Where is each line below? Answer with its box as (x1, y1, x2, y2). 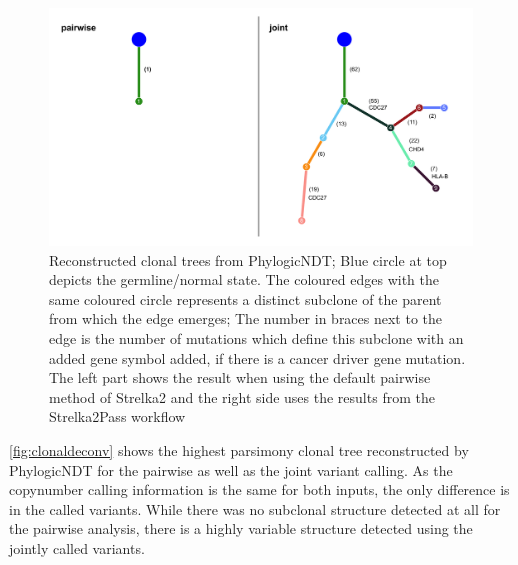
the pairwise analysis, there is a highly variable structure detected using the (9, 518, 473, 539)
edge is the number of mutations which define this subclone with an (49, 328, 464, 349)
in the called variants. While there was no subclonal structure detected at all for (9, 498, 501, 519)
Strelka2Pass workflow (49, 406, 186, 427)
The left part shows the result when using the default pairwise (49, 367, 431, 388)
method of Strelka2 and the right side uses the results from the (49, 386, 435, 407)
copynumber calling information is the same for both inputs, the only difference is (9, 479, 510, 500)
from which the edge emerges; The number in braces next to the (49, 308, 443, 329)
